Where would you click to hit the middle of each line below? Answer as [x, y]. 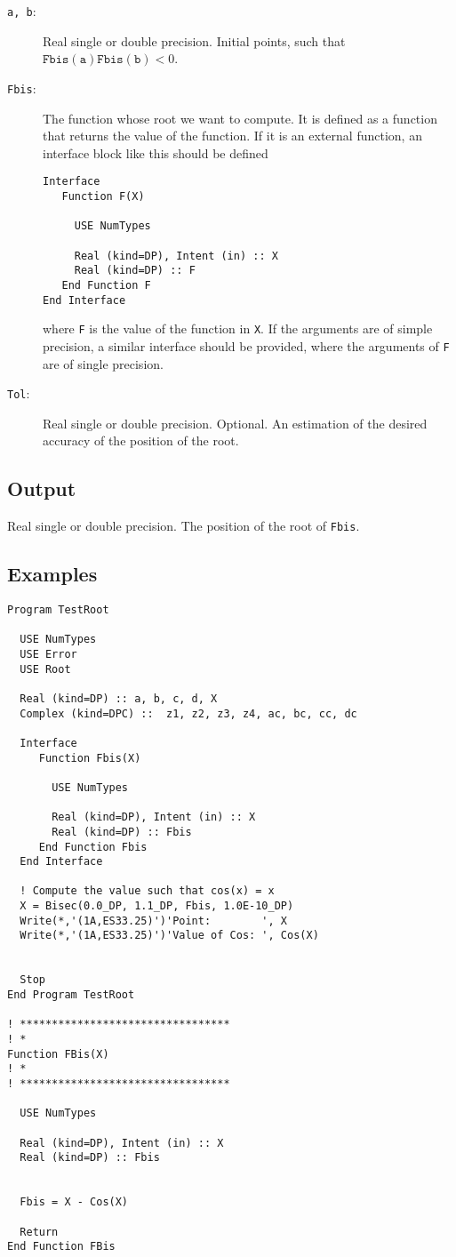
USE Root [45, 669]
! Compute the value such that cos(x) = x [147, 891]
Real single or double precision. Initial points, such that [194, 40]
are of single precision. [103, 363]
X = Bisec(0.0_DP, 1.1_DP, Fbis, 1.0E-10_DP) [157, 906]
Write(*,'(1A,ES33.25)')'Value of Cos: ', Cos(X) [169, 936]
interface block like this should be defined [156, 152]
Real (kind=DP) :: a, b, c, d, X [119, 698]
